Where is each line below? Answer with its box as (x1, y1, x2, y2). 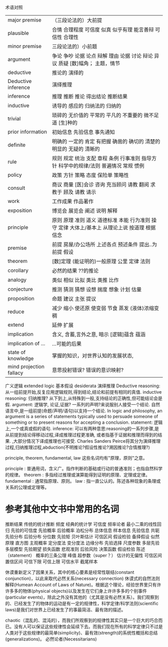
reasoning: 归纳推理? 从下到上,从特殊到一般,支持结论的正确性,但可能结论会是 (5, 395, 162, 401)
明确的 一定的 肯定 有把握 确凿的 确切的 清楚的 (51, 138, 160, 145)
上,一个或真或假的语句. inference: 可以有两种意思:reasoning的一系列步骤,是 (5, 426, 159, 431)
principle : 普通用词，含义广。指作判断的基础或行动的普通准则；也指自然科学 (5, 466, 163, 471)
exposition (7, 207, 32, 214)
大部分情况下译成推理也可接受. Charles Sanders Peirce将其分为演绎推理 (13, 438, 161, 444)
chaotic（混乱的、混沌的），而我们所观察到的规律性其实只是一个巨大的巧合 (5, 617, 158, 623)
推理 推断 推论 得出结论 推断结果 (51, 93, 128, 100)
